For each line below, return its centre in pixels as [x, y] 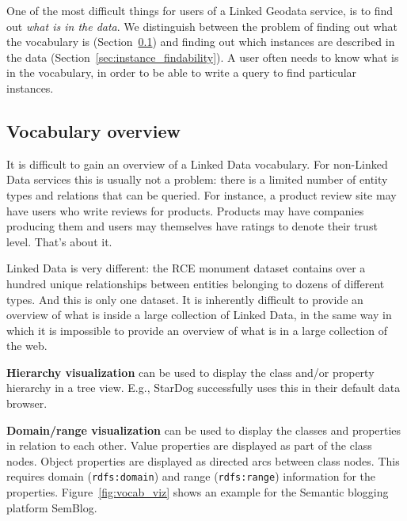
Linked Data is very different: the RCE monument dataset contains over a [186, 268]
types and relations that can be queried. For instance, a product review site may [202, 194]
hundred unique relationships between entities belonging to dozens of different [196, 283]
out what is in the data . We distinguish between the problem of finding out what [202, 26]
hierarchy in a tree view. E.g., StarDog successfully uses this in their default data [203, 388]
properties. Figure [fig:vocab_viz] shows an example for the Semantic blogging [198, 492]
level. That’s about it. [59, 241]
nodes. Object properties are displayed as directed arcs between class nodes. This [203, 460]
